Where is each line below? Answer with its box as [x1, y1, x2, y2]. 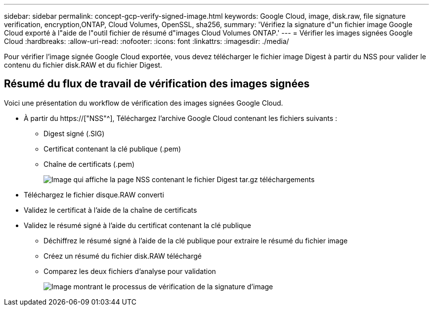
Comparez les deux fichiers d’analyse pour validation [43, 267, 216, 275]
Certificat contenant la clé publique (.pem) [43, 144, 181, 153]
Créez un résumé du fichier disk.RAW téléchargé [43, 251, 202, 260]
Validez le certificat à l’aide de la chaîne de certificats [24, 205, 197, 214]
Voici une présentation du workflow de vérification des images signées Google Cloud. [4, 98, 283, 107]
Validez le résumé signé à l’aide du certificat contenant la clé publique [24, 221, 251, 230]
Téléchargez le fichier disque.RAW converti [24, 190, 164, 199]
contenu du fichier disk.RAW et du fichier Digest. [4, 61, 163, 69]
